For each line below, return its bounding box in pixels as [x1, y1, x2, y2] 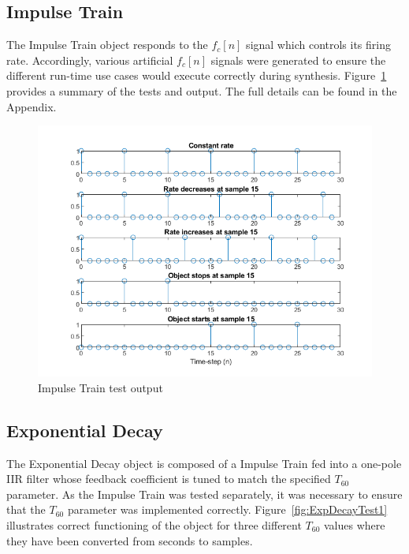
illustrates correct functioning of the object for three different [6, 516, 302, 533]
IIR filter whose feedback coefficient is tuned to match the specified [6, 470, 331, 487]
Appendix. [6, 98, 57, 114]
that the [6, 501, 46, 518]
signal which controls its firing [246, 36, 391, 53]
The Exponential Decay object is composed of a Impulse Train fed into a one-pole [6, 455, 402, 471]
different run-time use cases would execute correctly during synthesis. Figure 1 [6, 67, 387, 84]
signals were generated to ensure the [210, 51, 386, 68]
